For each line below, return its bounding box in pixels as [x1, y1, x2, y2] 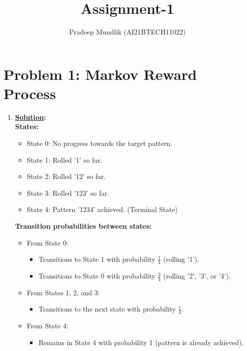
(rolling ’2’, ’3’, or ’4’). [163, 271, 231, 281]
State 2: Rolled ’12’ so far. [27, 171, 106, 181]
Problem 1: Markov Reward [3, 64, 197, 84]
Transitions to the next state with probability [38, 304, 176, 314]
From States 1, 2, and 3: [27, 287, 100, 297]
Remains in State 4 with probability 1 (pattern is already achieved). [38, 337, 244, 347]
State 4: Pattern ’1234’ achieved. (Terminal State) [27, 204, 178, 214]
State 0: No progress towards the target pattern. [27, 138, 173, 148]
